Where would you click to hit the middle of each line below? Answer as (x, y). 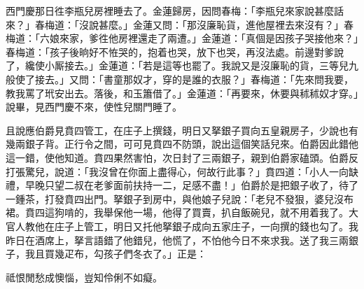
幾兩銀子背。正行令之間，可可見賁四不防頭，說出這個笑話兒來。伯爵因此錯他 (182, 144)
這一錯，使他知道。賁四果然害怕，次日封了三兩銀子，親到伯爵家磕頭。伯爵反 (182, 157)
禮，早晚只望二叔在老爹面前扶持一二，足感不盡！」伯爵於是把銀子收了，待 (177, 185)
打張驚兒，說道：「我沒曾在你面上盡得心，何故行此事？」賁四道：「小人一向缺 (182, 171)
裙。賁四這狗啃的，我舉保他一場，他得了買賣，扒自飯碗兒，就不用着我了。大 (182, 212)
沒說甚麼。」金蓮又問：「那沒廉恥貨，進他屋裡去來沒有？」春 (216, 24)
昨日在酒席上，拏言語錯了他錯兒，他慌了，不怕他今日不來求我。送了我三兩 (177, 240)
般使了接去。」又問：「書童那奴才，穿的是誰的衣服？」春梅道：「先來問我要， (180, 79)
